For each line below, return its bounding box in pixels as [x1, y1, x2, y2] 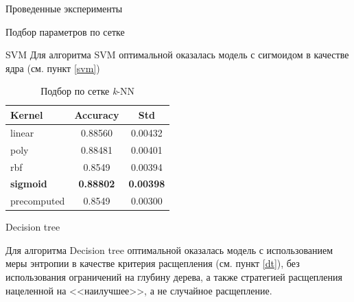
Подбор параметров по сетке [5, 24, 125, 38]
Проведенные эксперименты [5, 1, 123, 15]
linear [10, 125, 34, 139]
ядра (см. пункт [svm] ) [5, 60, 100, 75]
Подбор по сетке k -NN [40, 84, 135, 98]
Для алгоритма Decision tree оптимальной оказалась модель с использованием [5, 242, 333, 257]
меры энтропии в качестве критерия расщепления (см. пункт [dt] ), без [5, 256, 300, 270]
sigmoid [10, 176, 47, 191]
